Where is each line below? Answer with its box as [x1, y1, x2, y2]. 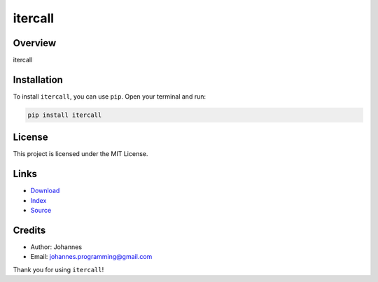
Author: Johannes [30, 243, 83, 251]
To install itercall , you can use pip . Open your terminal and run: [13, 92, 206, 101]
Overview [13, 37, 57, 49]
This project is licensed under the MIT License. [13, 150, 148, 158]
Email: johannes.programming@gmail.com [30, 253, 153, 261]
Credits [13, 224, 46, 236]
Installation [13, 73, 63, 85]
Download [30, 186, 60, 195]
